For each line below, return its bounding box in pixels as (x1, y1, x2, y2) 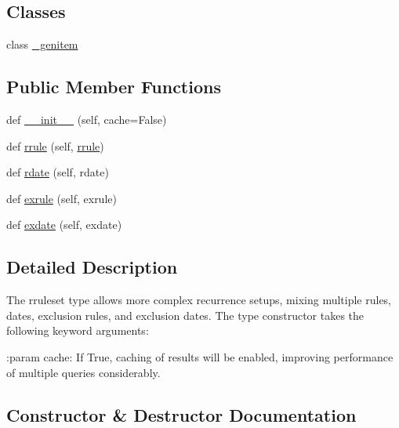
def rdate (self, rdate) (6, 164, 109, 180)
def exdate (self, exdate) (6, 216, 122, 233)
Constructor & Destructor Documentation (6, 402, 357, 426)
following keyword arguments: (6, 322, 149, 339)
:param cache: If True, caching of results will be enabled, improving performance (6, 348, 394, 365)
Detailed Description (6, 255, 178, 279)
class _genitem (6, 36, 78, 53)
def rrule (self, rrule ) (6, 137, 104, 154)
